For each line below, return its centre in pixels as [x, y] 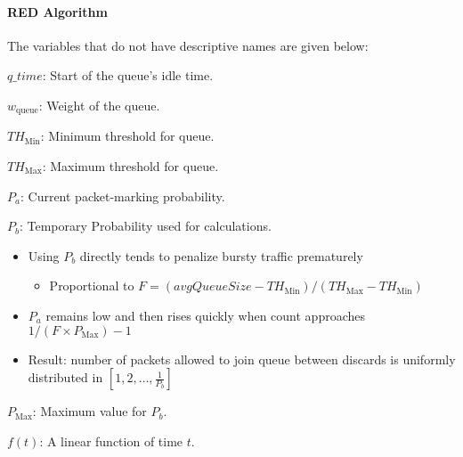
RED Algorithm [57, 11]
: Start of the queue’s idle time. [128, 75]
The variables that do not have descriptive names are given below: [188, 45]
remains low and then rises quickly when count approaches [206, 315]
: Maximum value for [89, 411]
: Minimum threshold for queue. [127, 136]
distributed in [65, 377]
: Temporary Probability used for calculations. [145, 226]
